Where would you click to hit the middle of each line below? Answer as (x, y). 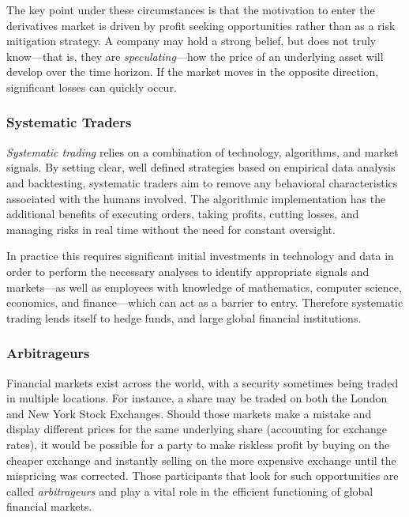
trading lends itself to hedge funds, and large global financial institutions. (184, 317)
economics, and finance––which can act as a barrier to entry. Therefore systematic (205, 302)
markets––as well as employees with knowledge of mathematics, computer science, (204, 287)
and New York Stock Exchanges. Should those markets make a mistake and (189, 413)
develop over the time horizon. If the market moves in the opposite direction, (193, 72)
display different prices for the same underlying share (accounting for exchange (197, 429)
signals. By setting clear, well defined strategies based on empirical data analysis (201, 167)
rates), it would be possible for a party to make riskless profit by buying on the (198, 444)
